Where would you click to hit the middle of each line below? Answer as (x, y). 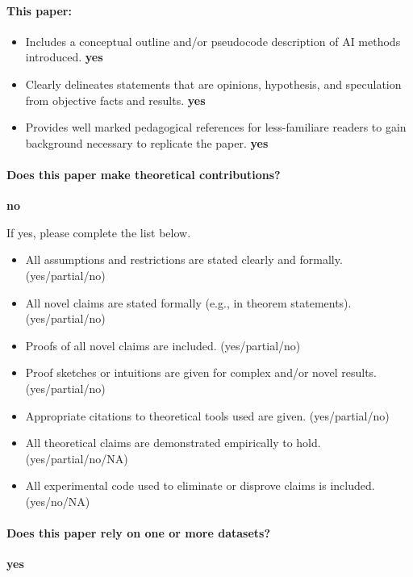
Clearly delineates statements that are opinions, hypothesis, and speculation (213, 84)
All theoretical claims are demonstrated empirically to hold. (173, 443)
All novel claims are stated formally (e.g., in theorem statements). (188, 302)
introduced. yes (64, 57)
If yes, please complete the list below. (99, 232)
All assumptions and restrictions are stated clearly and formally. (184, 259)
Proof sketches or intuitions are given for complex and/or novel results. (201, 372)
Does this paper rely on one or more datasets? (138, 533)
